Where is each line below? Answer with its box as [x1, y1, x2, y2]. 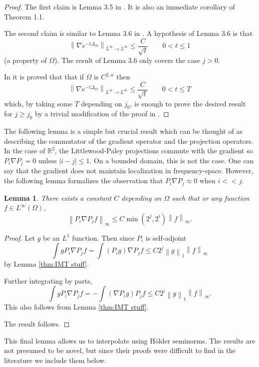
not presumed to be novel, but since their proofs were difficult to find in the [4, 345, 236, 356]
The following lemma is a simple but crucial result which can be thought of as [4, 126, 243, 136]
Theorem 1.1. [4, 11, 44, 21]
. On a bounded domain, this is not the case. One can [89, 155, 254, 165]
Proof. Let [4, 232, 35, 243]
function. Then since [72, 232, 135, 243]
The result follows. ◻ [4, 319, 70, 329]
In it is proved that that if [4, 71, 84, 82]
